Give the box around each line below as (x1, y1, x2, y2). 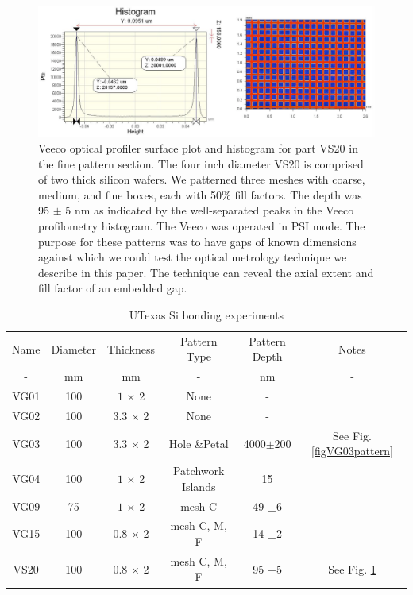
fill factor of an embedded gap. (38, 280, 187, 296)
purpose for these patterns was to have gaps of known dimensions (38, 233, 357, 249)
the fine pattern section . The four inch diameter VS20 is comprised (38, 155, 364, 172)
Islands (181, 477, 216, 494)
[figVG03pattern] (311, 442, 393, 459)
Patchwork (172, 462, 225, 479)
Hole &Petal (168, 435, 229, 451)
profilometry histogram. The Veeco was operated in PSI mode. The (38, 217, 365, 234)
